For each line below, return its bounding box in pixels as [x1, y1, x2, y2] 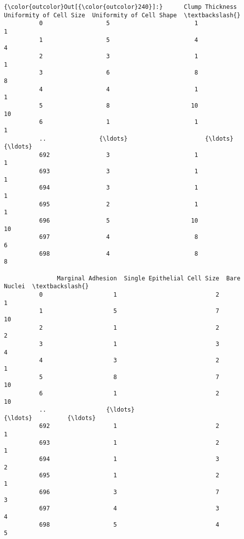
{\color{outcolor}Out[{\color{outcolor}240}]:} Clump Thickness [4, 3, 237, 10]
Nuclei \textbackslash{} [4, 283, 89, 290]
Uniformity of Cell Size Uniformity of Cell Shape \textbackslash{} [4, 11, 241, 19]
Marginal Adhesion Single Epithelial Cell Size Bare [57, 274, 241, 282]
